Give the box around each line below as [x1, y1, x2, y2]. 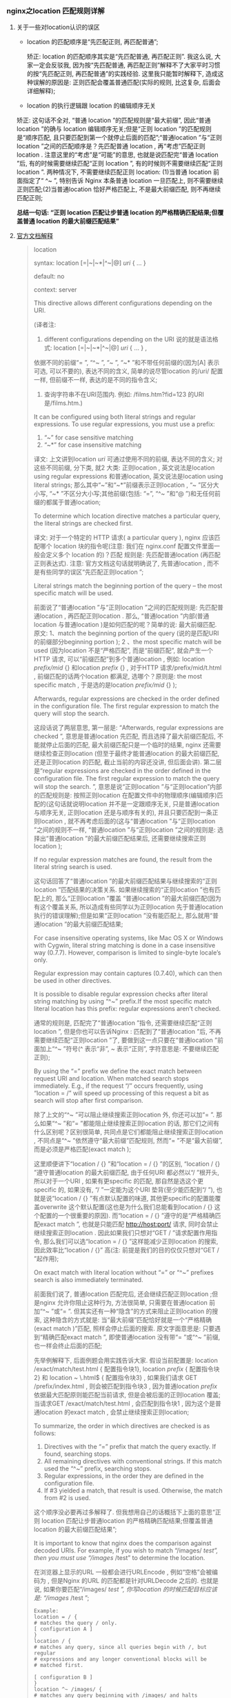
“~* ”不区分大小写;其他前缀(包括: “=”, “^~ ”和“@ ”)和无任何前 [49, 490, 221, 498]
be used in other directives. [33, 977, 112, 985]
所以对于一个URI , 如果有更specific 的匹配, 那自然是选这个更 [33, 1177, 204, 1186]
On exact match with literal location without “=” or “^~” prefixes [33, 1268, 214, 1277]
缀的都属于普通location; [33, 498, 101, 506]
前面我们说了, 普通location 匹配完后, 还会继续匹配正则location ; [33, 1290, 212, 1298]
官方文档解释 [16, 232, 53, 240]
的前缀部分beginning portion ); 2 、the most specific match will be [33, 638, 222, 646]
